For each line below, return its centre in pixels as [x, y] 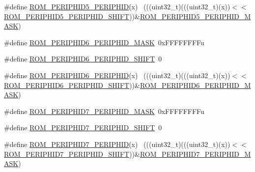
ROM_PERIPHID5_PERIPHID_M [195, 16]
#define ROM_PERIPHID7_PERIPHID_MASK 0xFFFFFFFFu [104, 111]
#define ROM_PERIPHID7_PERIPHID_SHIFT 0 [83, 128]
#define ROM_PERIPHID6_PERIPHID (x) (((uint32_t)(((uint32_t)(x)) [117, 75]
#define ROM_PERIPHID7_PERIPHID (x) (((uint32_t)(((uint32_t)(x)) [117, 144]
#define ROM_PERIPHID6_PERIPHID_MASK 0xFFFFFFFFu [104, 42]
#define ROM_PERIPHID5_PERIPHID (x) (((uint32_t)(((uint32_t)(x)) [117, 6]
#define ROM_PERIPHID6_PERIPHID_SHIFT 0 [83, 59]
